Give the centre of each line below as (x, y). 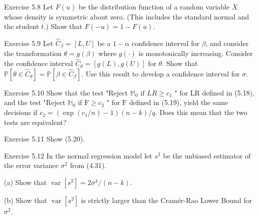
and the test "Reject (35, 102)
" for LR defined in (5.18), (214, 92)
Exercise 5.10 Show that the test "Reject (66, 92)
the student (22, 26)
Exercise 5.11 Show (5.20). (45, 139)
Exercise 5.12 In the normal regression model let (78, 155)
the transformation (33, 53)
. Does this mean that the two (201, 112)
